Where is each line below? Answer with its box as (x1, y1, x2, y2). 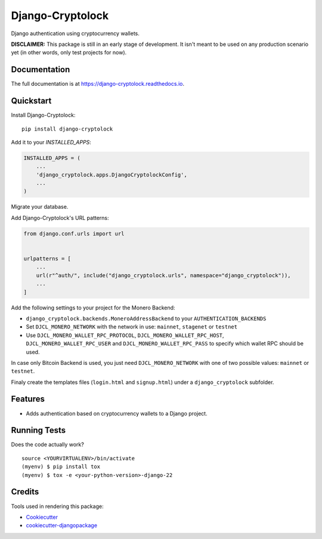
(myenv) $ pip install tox (21, 463, 101, 470)
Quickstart (11, 96, 52, 106)
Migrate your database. (11, 203, 69, 210)
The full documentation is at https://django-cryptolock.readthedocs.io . (11, 80, 185, 88)
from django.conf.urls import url (23, 230, 125, 237)
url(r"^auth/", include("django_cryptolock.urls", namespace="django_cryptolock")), (36, 272, 292, 278)
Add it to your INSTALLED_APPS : (11, 138, 92, 145)
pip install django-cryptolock (21, 125, 113, 132)
